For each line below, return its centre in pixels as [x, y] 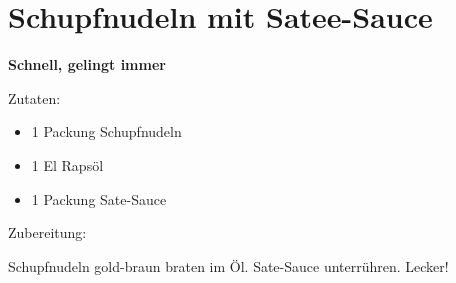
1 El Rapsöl [67, 164]
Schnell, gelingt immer [87, 64]
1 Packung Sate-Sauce [99, 198]
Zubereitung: [47, 232]
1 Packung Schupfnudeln [106, 131]
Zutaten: [34, 97]
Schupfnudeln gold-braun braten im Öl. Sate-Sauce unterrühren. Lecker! [228, 265]
